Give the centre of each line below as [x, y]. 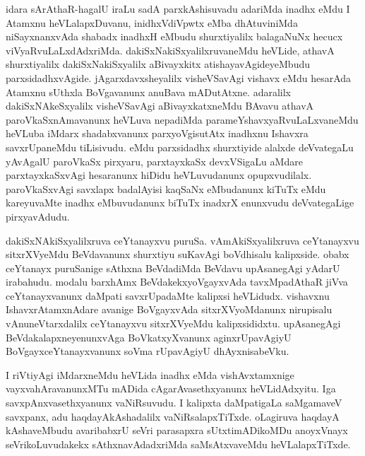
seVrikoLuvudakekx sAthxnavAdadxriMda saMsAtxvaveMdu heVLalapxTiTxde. [178, 444]
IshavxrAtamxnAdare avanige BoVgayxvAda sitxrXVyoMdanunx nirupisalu [169, 309]
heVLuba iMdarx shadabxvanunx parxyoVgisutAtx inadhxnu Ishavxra [157, 133]
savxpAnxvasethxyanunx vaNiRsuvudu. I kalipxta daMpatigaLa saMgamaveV [174, 403]
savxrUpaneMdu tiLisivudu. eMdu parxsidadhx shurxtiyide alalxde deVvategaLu [180, 147]
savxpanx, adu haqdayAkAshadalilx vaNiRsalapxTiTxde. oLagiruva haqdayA [173, 416]
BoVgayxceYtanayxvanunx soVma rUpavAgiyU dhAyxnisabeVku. [148, 351]
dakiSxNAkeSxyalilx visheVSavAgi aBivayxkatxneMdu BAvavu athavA [160, 106]
